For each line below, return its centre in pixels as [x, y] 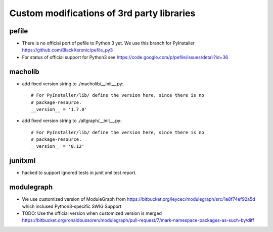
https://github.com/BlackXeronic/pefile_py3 [67, 50]
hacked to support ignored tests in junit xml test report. [79, 173]
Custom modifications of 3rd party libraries [102, 13]
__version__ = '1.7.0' [59, 109]
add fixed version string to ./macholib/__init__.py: [73, 84]
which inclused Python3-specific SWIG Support [72, 206]
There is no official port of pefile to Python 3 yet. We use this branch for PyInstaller [108, 43]
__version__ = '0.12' [58, 147]
